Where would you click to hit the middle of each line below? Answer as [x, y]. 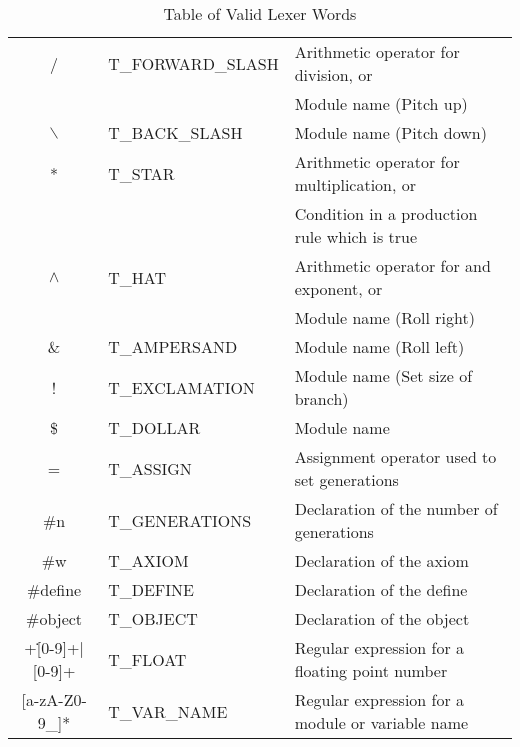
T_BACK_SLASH [175, 132]
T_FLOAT [147, 659]
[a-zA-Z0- [54, 699]
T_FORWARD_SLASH [193, 63]
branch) [321, 398]
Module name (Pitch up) [381, 103]
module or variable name [381, 722]
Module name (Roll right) [384, 317]
